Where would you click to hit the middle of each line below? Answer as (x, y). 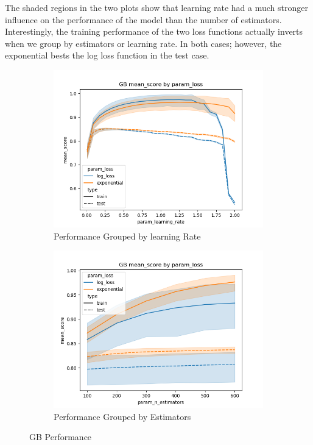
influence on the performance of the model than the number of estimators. (143, 19)
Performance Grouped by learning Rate (127, 236)
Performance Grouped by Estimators (122, 416)
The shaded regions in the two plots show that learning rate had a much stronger (156, 7)
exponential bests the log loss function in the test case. (107, 55)
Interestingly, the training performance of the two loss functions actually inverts (154, 31)
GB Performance (61, 437)
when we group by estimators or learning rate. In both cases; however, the (143, 43)
